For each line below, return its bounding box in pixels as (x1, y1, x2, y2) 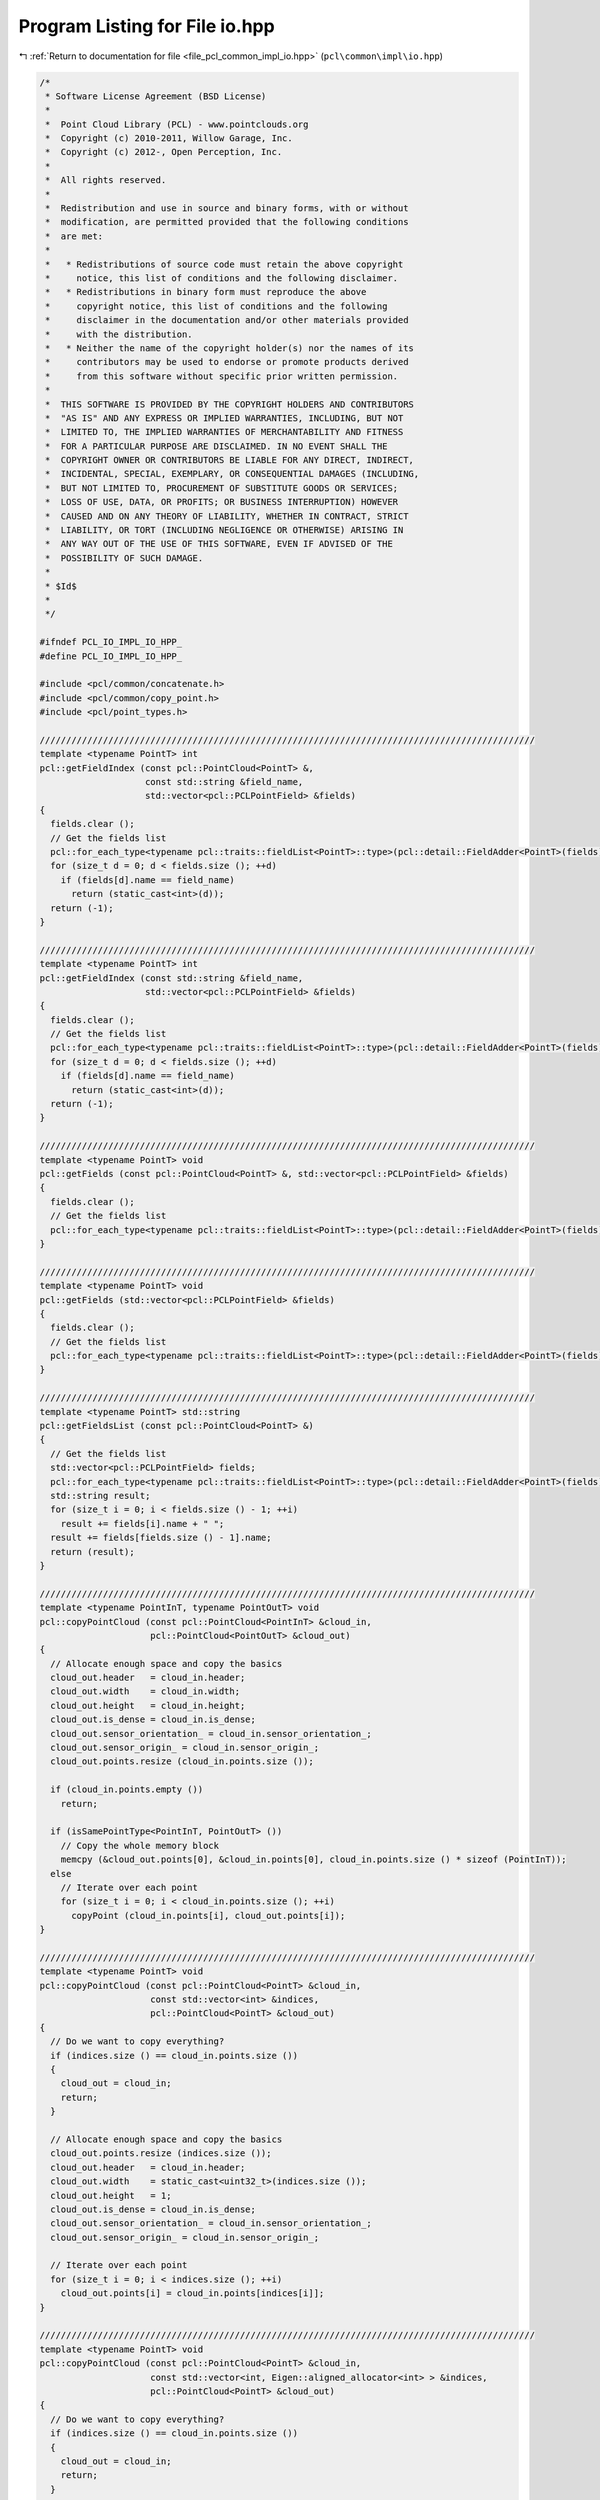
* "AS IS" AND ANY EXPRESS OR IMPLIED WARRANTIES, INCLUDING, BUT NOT (45, 412, 404, 424)
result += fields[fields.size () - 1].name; (50, 1532, 272, 1544)
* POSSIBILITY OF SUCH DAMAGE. (45, 552, 204, 564)
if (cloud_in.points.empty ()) (50, 1784, 204, 1795)
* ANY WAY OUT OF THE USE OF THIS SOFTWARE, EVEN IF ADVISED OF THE (45, 538, 394, 550)
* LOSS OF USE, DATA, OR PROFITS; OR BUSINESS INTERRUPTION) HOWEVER (45, 496, 399, 508)
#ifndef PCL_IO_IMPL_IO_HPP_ (39, 636, 183, 648)
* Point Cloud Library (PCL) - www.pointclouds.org (45, 118, 309, 130)
